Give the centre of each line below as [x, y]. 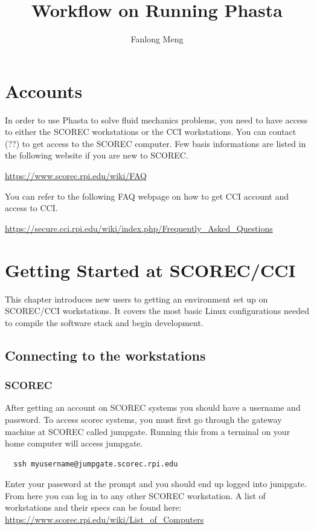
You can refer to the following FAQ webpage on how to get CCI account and [147, 196]
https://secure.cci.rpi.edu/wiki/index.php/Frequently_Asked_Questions [139, 228]
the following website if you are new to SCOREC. [97, 155]
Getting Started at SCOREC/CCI [150, 270]
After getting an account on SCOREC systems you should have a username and [153, 407]
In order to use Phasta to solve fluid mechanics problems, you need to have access [156, 119]
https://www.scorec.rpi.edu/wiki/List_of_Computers [104, 519]
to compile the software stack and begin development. [104, 322]
